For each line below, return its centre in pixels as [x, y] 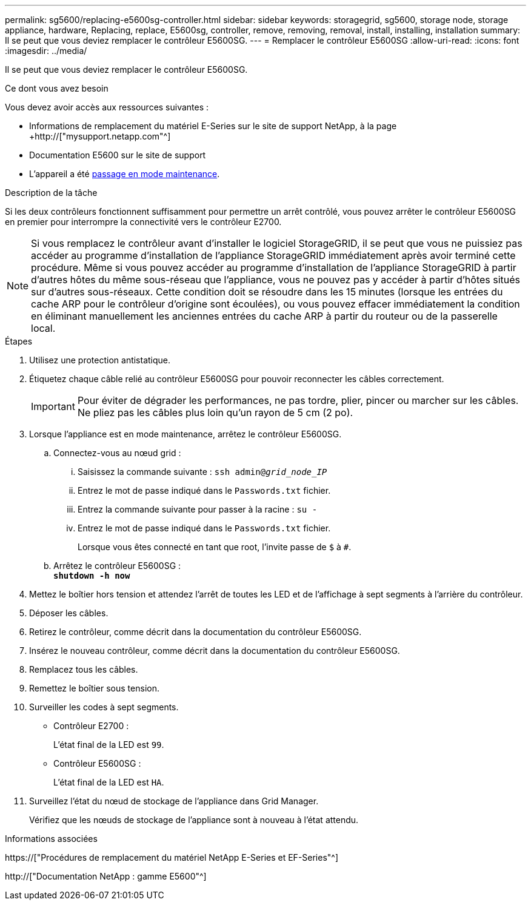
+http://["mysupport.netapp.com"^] [100, 136]
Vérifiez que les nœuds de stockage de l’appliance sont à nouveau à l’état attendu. [194, 820]
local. [43, 328]
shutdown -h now [92, 576]
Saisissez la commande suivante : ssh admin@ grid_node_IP [202, 472]
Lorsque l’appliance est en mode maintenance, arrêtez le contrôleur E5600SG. [185, 434]
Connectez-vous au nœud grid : [117, 453]
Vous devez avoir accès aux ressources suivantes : [107, 107]
